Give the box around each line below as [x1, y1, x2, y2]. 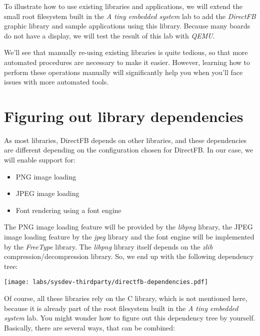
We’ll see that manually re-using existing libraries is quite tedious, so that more [4, 47, 248, 57]
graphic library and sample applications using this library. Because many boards [4, 20, 250, 31]
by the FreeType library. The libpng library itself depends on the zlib [4, 241, 213, 251]
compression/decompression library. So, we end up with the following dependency [4, 251, 254, 261]
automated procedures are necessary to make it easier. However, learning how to [4, 56, 250, 67]
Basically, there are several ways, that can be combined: [4, 322, 175, 332]
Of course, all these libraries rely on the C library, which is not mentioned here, [4, 293, 247, 303]
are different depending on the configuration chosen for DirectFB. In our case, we [4, 144, 253, 155]
